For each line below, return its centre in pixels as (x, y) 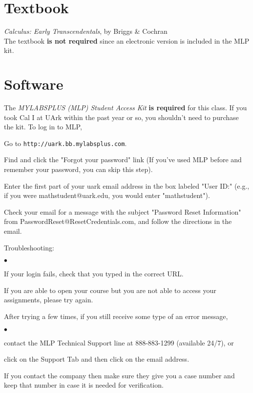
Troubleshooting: (29, 247)
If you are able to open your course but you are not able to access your (110, 290)
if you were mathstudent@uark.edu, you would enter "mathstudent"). (107, 195)
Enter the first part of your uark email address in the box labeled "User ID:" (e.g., (127, 185)
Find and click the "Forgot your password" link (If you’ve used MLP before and (123, 160)
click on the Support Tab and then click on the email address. (97, 359)
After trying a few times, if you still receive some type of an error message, (116, 316)
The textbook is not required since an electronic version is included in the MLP (127, 40)
